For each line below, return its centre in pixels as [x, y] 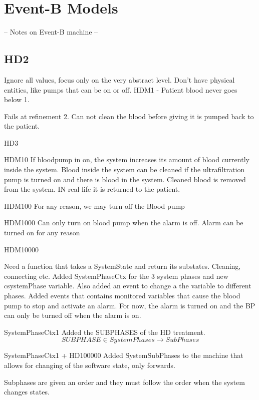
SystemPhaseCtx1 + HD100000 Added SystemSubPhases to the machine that [124, 355]
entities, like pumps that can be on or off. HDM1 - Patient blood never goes [121, 89]
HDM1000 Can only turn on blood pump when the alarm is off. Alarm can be [124, 223]
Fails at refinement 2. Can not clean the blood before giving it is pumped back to [129, 116]
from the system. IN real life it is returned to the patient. [92, 189]
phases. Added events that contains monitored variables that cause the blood [122, 296]
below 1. [17, 99]
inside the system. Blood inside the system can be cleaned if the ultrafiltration [124, 169]
